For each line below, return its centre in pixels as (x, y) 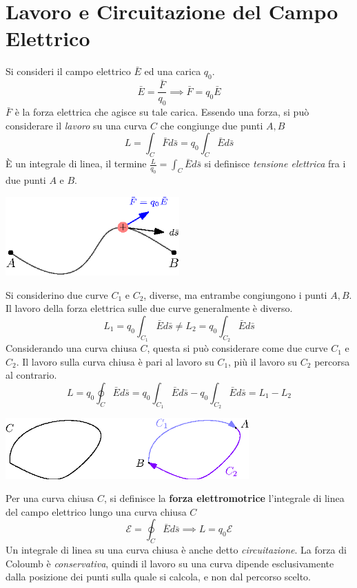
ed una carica (173, 71)
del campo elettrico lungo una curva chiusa (96, 511)
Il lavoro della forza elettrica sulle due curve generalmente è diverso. (149, 308)
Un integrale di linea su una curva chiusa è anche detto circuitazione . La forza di (176, 550)
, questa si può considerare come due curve (237, 348)
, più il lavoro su (263, 361)
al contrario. (31, 375)
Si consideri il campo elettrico (68, 71)
